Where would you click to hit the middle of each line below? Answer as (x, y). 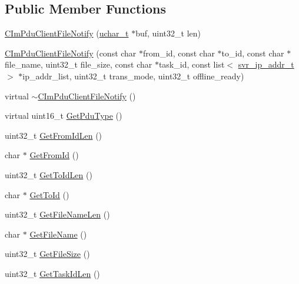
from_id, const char (179, 53)
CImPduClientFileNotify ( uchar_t (67, 33)
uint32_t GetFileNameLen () (57, 214)
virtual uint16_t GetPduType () (64, 116)
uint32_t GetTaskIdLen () (52, 273)
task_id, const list (192, 64)
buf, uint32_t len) (168, 33)
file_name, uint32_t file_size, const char (79, 64)
